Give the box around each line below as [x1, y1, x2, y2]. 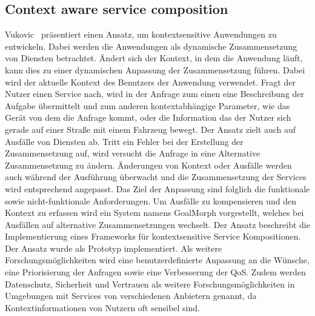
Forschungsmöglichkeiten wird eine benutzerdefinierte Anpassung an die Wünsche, [5, 254, 310, 266]
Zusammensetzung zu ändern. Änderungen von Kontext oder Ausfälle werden [5, 158, 292, 171]
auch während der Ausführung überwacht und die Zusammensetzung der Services [5, 170, 307, 183]
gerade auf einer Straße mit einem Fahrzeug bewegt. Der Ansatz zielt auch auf [5, 123, 296, 135]
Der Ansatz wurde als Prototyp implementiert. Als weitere [5, 241, 222, 254]
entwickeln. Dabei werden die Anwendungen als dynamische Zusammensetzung [5, 39, 297, 52]
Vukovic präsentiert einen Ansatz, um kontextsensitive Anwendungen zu [5, 28, 277, 41]
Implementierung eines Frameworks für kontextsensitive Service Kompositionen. [5, 230, 301, 243]
